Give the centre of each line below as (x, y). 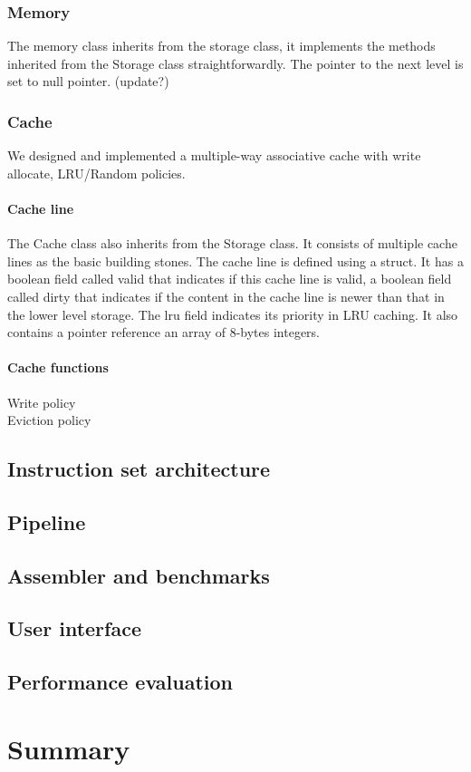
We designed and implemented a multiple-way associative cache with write (214, 155)
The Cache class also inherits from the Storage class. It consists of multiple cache (232, 243)
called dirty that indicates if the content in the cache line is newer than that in (226, 296)
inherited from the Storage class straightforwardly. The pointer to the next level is (235, 63)
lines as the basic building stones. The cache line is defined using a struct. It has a (235, 261)
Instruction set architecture (139, 469)
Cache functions (58, 367)
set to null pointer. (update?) (88, 81)
